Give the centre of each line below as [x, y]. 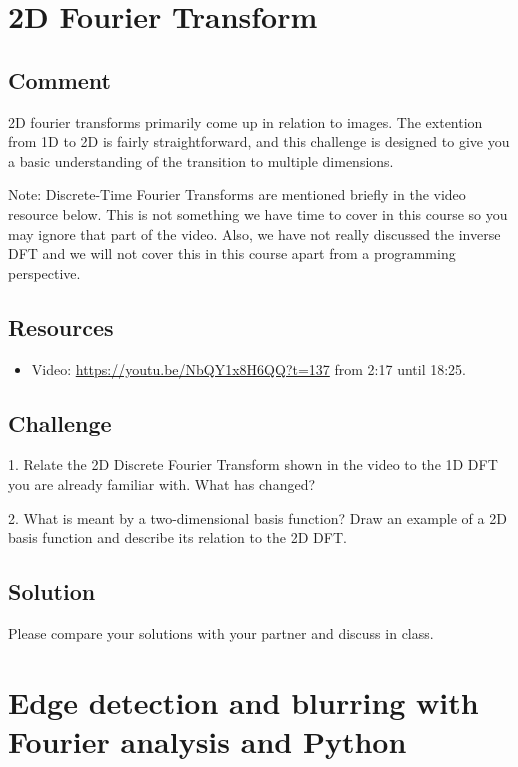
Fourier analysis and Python [207, 740]
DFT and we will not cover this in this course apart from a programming [232, 253]
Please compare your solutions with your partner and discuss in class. [221, 632]
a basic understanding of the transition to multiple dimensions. [201, 160]
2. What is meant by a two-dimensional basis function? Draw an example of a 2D [257, 517]
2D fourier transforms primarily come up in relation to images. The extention [245, 121]
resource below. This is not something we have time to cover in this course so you [258, 213]
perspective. [44, 272]
